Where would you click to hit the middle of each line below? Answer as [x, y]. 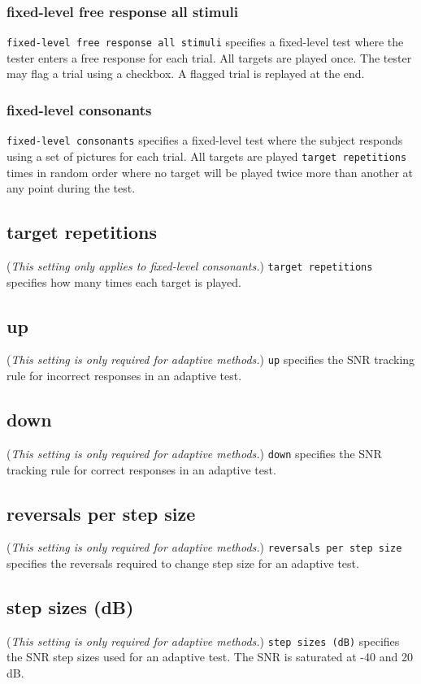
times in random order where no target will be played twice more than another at [210, 172]
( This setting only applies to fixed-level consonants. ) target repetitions [190, 265]
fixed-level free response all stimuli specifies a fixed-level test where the [205, 42]
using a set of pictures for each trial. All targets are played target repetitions [207, 156]
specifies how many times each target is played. [124, 281]
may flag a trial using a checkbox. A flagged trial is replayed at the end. [186, 74]
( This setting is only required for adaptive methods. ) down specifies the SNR [194, 453]
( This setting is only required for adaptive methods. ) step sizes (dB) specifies [203, 641]
